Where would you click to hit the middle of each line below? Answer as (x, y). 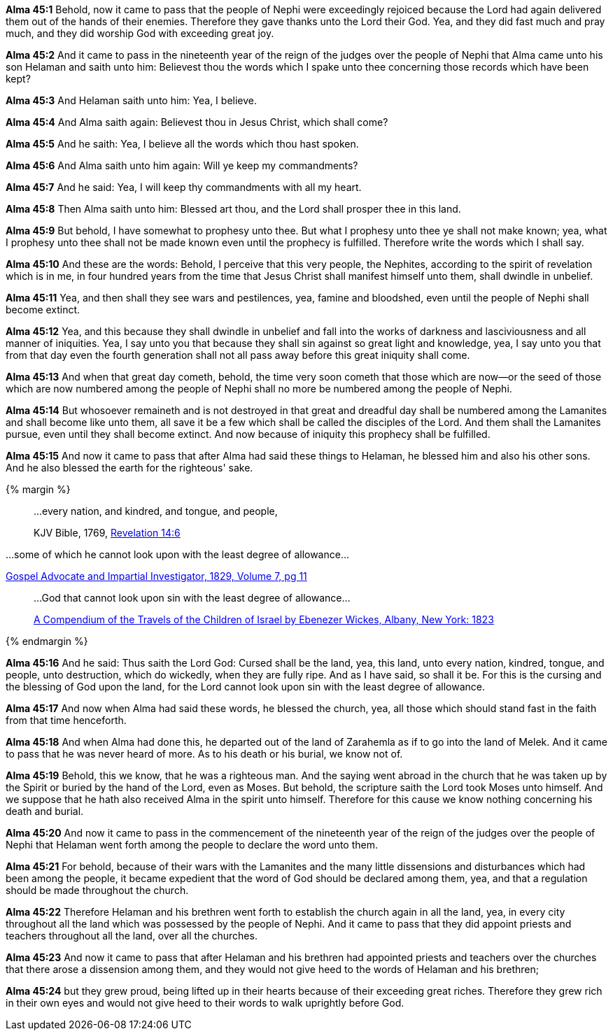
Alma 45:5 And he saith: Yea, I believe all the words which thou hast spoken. (182, 144)
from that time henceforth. (66, 720)
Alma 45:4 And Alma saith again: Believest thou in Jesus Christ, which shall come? (197, 122)
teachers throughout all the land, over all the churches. (132, 936)
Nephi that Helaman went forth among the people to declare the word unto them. (192, 845)
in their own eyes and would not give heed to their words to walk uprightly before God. (205, 1003)
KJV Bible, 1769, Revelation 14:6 (107, 533)
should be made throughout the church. (97, 890)
